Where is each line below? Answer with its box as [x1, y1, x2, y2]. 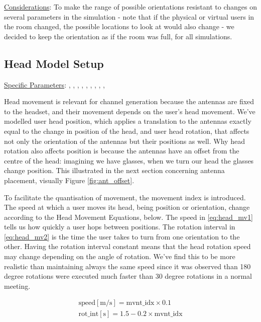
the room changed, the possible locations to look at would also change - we [4, 21, 234, 32]
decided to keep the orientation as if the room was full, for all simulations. [4, 31, 232, 41]
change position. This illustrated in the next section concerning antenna [4, 165, 225, 176]
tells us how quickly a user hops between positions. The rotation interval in [4, 221, 235, 232]
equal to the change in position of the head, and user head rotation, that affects [4, 125, 249, 136]
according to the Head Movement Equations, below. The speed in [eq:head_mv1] [4, 211, 253, 222]
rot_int [78, 310, 99, 317]
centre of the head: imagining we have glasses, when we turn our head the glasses [4, 155, 254, 166]
